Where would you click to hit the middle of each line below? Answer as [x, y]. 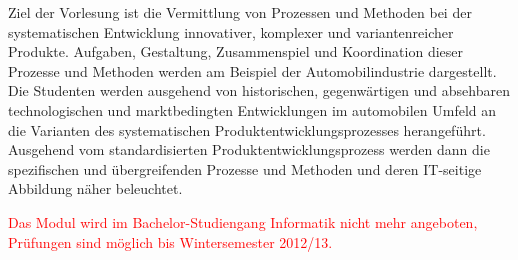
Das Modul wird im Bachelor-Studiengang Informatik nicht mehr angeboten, [243, 221]
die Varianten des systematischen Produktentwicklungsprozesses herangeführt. [247, 129]
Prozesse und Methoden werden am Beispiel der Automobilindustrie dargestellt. [252, 70]
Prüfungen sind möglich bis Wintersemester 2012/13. [170, 241]
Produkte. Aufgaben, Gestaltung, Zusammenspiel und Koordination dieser [236, 51]
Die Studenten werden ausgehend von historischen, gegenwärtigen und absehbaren [259, 90]
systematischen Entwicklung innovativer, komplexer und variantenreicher [231, 31]
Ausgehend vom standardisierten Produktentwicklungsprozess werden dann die [249, 149]
